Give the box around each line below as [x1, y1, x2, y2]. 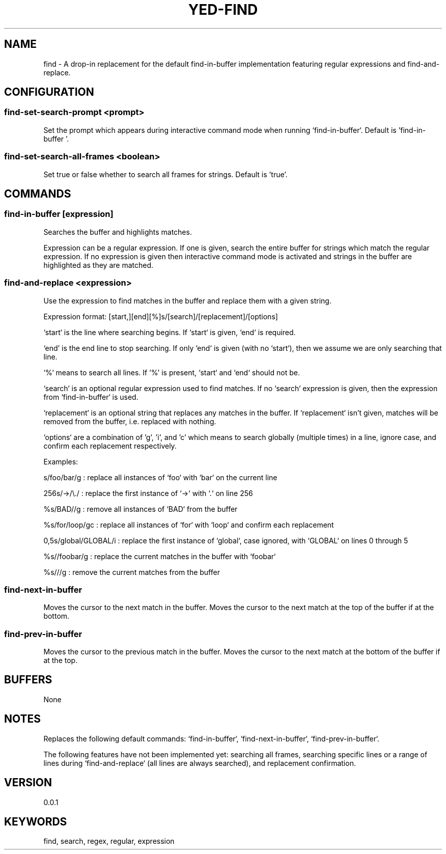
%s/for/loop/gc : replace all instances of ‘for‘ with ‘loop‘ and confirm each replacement [43, 520, 334, 529]
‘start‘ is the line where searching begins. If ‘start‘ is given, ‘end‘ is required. [43, 327, 296, 337]
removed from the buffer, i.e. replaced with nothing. [43, 417, 216, 426]
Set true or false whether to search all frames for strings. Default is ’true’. [43, 170, 288, 179]
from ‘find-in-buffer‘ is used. [43, 392, 138, 401]
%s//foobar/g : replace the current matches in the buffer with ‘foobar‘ [43, 552, 276, 561]
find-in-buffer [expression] [4, 209, 114, 219]
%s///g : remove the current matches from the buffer [43, 567, 220, 576]
